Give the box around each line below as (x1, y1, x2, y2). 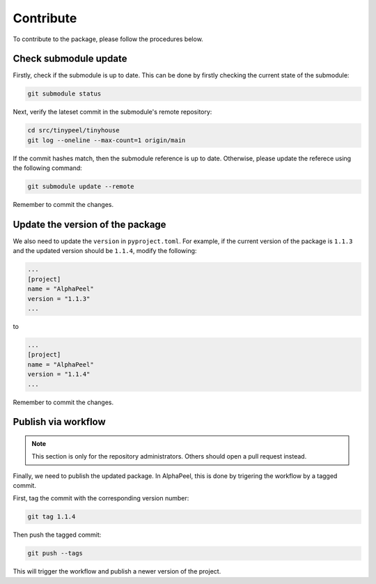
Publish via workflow (13, 416, 106, 428)
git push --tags (27, 549, 84, 558)
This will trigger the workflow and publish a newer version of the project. (13, 567, 221, 576)
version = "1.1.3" (27, 295, 91, 302)
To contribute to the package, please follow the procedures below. (13, 35, 203, 43)
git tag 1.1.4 (27, 513, 76, 521)
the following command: (13, 164, 83, 172)
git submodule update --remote (27, 183, 135, 191)
